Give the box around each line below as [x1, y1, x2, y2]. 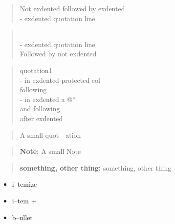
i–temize [12, 179, 37, 189]
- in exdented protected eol [20, 75, 100, 85]
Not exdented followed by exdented [20, 3, 125, 13]
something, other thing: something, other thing [20, 162, 172, 173]
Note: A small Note [20, 146, 81, 156]
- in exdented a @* [20, 94, 76, 104]
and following [20, 103, 60, 114]
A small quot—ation [20, 129, 81, 140]
